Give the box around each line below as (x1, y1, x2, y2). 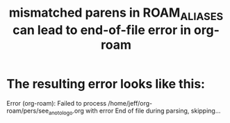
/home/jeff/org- (108, 99, 153, 107)
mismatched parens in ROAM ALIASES (8, 5, 224, 23)
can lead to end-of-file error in (12, 22, 192, 38)
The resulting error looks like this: (6, 76, 206, 92)
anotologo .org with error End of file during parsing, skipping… (48, 106, 221, 116)
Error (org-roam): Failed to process (6, 99, 107, 107)
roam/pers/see (6, 106, 49, 115)
